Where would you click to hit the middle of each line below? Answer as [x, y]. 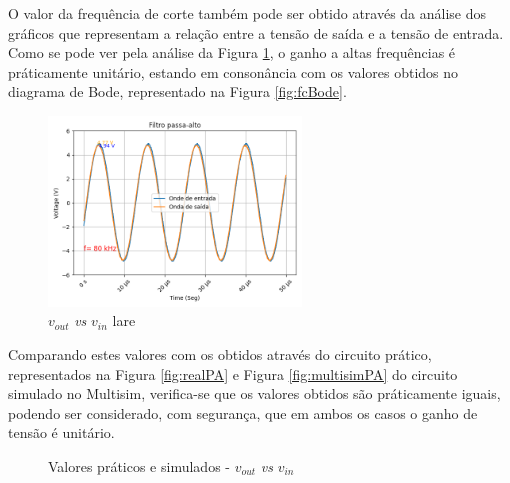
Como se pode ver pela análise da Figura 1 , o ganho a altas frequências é [232, 52]
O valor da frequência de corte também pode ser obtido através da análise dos [247, 13]
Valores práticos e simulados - [139, 465]
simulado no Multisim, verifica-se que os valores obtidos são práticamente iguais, [254, 393]
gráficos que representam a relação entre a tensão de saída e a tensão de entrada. [256, 32]
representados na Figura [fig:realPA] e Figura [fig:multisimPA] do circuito [233, 373]
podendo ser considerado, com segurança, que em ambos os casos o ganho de [243, 412]
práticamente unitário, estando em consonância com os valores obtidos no [233, 71]
